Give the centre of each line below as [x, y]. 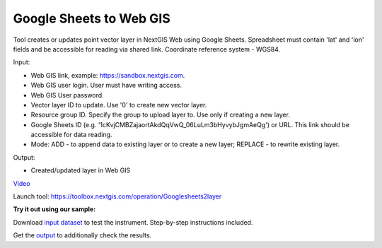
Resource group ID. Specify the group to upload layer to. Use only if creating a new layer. [160, 115]
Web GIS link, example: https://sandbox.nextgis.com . [108, 75]
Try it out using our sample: [54, 209]
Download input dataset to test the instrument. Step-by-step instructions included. [133, 222]
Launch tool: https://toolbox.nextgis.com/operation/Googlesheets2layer [117, 196]
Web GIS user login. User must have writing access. [106, 85]
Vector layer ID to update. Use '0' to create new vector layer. [119, 105]
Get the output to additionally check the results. [82, 235]
